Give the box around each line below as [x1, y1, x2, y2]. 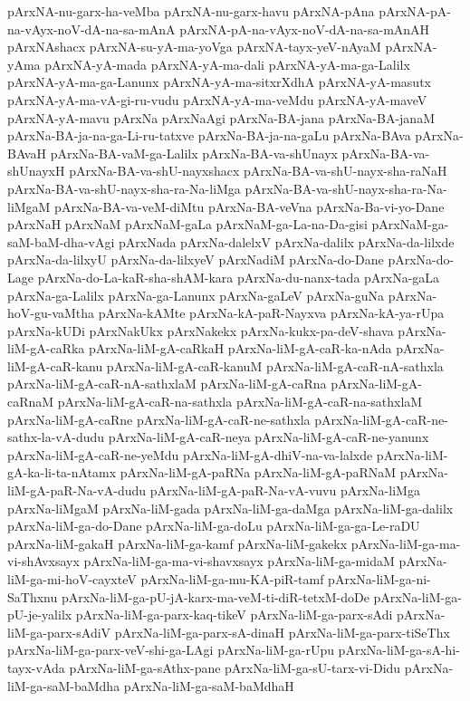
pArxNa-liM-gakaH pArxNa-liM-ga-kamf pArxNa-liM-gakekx [7, 533, 348, 552]
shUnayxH [7, 161, 65, 180]
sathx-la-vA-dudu [7, 427, 105, 447]
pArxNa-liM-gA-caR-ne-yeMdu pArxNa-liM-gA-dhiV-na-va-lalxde [7, 445, 373, 464]
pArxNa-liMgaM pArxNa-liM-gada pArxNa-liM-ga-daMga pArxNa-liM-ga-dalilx [7, 498, 454, 517]
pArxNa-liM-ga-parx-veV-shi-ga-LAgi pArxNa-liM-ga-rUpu [7, 640, 334, 659]
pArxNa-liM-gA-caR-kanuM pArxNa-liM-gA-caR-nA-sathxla [106, 356, 444, 375]
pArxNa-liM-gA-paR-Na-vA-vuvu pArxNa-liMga [149, 481, 420, 500]
